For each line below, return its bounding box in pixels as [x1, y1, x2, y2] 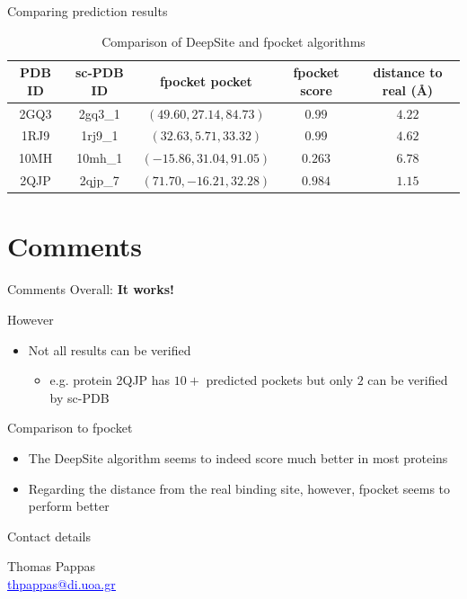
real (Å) [382, 80, 434, 99]
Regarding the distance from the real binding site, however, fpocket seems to [28, 478, 451, 497]
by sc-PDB [49, 388, 110, 407]
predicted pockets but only [206, 371, 354, 389]
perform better [28, 496, 110, 515]
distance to [373, 63, 443, 82]
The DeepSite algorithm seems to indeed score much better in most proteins [28, 448, 448, 467]
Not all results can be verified [28, 340, 191, 359]
